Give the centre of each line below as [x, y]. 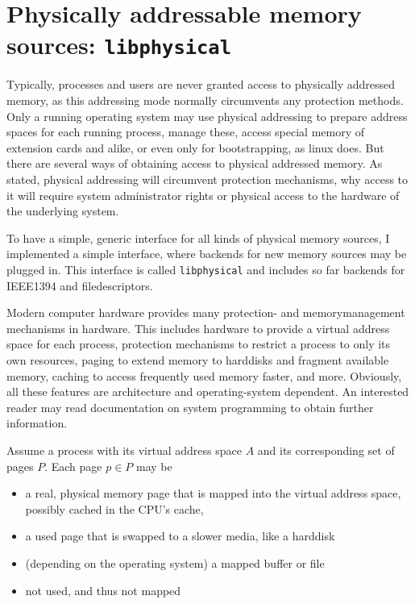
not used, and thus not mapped [103, 590]
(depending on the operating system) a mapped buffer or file [175, 562]
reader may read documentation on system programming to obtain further [190, 407]
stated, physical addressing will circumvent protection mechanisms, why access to [207, 179]
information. [37, 423]
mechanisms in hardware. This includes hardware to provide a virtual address [198, 328]
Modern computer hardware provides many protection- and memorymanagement [206, 312]
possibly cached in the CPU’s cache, [114, 508]
